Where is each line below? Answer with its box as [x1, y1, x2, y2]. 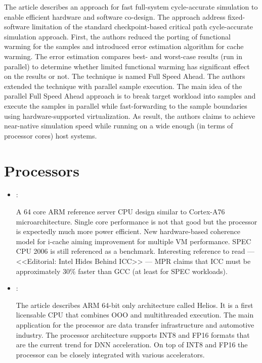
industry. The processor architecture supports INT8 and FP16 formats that [16, 329, 250, 340]
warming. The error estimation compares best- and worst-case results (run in [4, 51, 242, 61]
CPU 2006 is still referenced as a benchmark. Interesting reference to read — [16, 246, 255, 256]
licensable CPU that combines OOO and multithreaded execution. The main [16, 309, 254, 320]
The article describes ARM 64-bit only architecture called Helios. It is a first [16, 299, 253, 310]
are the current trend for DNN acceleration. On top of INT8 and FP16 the [16, 339, 248, 350]
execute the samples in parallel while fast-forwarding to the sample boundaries [4, 100, 247, 111]
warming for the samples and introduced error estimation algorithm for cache [4, 41, 244, 52]
